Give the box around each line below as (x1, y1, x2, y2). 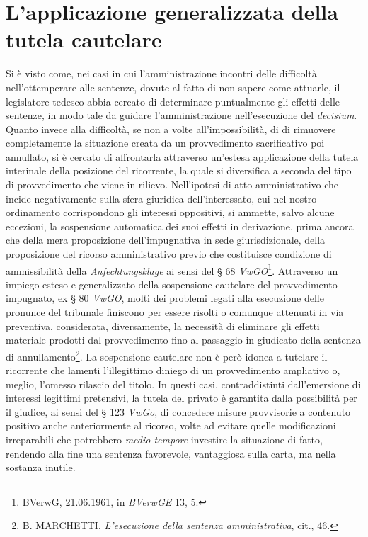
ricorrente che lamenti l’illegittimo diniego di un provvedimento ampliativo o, (6, 363, 340, 378)
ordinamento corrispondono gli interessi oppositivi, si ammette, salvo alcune (6, 205, 335, 220)
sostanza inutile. (6, 460, 76, 475)
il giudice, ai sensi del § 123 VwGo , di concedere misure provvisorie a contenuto (6, 404, 351, 419)
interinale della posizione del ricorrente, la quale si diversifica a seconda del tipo (6, 163, 352, 178)
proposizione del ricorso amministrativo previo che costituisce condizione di (6, 247, 332, 261)
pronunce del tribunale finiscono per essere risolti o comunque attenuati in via (6, 305, 344, 320)
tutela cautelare (6, 25, 162, 54)
